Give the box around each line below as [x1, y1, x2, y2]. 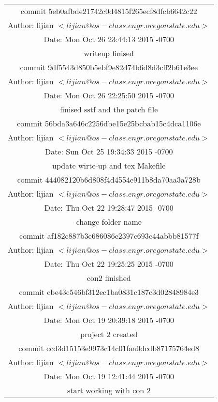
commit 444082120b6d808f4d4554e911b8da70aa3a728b [17, 174, 201, 185]
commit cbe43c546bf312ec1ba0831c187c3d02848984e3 [19, 286, 199, 297]
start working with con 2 [67, 385, 151, 396]
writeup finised [84, 47, 134, 59]
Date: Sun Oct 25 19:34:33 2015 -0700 [44, 146, 173, 157]
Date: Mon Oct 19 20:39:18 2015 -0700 [44, 314, 174, 325]
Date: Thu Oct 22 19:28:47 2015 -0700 [44, 202, 174, 213]
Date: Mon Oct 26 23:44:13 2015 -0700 [44, 33, 174, 45]
